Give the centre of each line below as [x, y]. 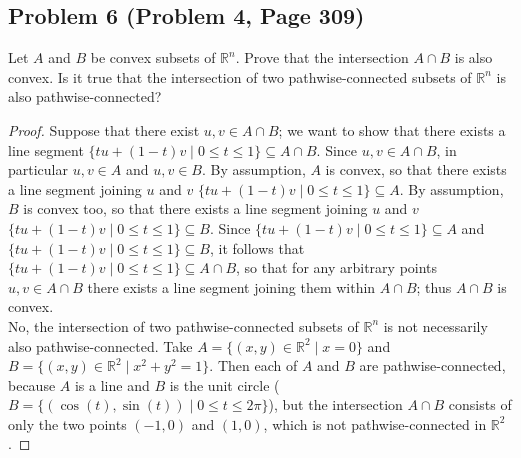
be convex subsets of [153, 57]
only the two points [67, 423]
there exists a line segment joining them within [231, 286]
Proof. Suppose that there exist [104, 129]
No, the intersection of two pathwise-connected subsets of [183, 325]
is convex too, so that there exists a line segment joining [195, 208]
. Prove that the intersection [322, 57]
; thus [434, 286]
